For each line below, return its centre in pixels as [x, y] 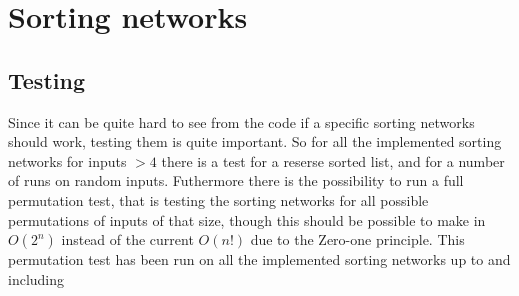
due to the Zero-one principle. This [357, 239]
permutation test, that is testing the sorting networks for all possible [218, 199]
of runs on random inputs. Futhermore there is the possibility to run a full [236, 180]
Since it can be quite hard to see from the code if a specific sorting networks [241, 121]
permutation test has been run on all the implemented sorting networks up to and [259, 259]
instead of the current [127, 239]
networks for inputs [67, 160]
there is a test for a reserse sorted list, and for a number [333, 160]
